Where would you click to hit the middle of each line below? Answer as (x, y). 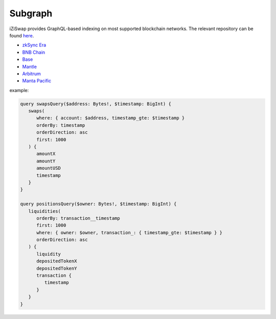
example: (19, 90)
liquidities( (45, 211)
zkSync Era (34, 45)
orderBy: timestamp (61, 125)
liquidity (49, 254)
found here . (22, 35)
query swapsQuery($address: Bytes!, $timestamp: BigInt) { (96, 104)
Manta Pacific (37, 81)
